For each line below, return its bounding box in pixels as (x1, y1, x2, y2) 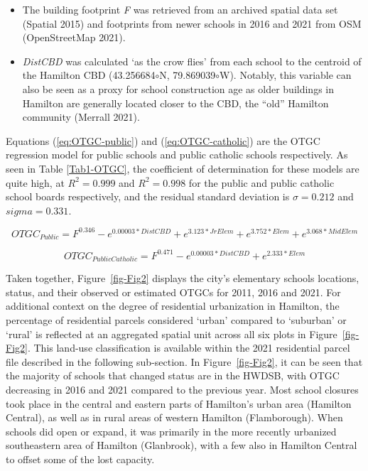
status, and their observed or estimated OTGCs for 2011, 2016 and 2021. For (6, 284, 341, 299)
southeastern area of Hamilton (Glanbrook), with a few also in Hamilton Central (6, 438, 357, 453)
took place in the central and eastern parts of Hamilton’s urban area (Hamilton (6, 396, 352, 411)
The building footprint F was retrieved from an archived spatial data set (22, 2, 338, 16)
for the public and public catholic (188, 175, 335, 190)
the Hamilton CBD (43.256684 (22, 67, 156, 82)
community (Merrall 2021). (22, 109, 140, 124)
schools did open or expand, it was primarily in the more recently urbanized (6, 423, 337, 438)
